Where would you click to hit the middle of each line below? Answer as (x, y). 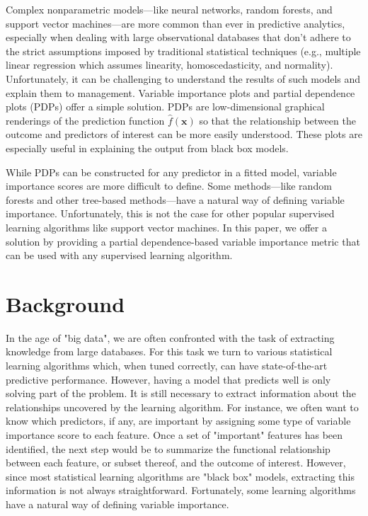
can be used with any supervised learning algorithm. (119, 255)
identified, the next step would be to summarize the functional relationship (168, 448)
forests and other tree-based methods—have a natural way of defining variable (175, 199)
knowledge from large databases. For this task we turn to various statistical (169, 351)
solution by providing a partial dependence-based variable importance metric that (183, 241)
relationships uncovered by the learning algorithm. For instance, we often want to (182, 407)
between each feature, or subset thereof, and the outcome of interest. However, (176, 463)
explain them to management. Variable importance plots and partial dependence (180, 92)
